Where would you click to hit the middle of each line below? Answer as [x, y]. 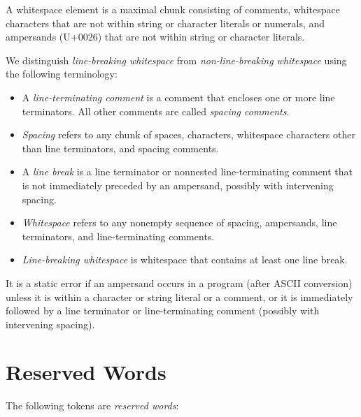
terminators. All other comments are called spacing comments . [156, 111]
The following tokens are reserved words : [92, 405]
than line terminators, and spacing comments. [120, 148]
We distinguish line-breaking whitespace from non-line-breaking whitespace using [176, 60]
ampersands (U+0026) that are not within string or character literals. [155, 37]
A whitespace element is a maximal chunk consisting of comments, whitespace [173, 9]
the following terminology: [62, 74]
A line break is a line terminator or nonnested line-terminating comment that [187, 171]
